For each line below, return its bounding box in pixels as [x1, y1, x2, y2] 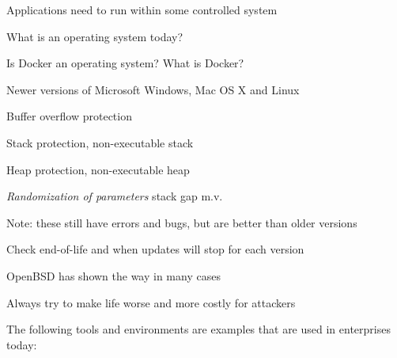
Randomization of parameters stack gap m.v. [6, 188, 223, 204]
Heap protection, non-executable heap [6, 161, 190, 177]
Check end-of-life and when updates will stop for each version [6, 241, 304, 257]
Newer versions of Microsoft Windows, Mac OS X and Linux [6, 81, 300, 97]
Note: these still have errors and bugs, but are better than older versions [6, 214, 357, 230]
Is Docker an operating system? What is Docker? [6, 55, 244, 71]
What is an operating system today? [6, 28, 183, 44]
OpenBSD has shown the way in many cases [6, 267, 221, 284]
